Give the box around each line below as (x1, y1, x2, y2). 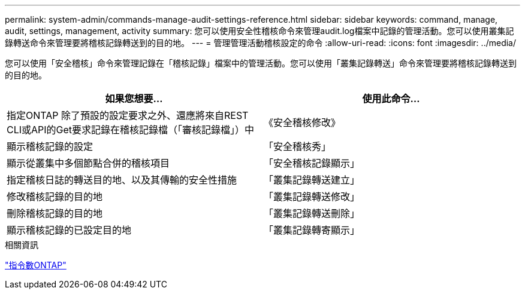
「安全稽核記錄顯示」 (264, 157, 360, 169)
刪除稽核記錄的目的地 (7, 207, 103, 219)
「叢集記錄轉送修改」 (264, 191, 360, 203)
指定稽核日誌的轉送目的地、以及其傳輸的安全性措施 (7, 174, 237, 186)
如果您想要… (105, 93, 163, 105)
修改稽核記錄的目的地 (7, 191, 103, 203)
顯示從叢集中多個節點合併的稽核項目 (7, 157, 170, 169)
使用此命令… (362, 93, 420, 105)
